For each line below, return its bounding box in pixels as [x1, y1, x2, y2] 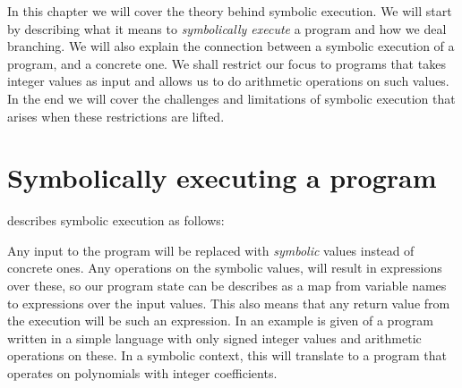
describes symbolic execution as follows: [7, 211, 225, 230]
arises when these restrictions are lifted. [7, 106, 225, 125]
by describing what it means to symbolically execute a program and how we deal [7, 19, 447, 38]
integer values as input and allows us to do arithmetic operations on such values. [7, 72, 449, 90]
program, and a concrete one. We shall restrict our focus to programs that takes [7, 54, 446, 72]
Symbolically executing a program [7, 159, 437, 196]
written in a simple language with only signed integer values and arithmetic [7, 328, 422, 347]
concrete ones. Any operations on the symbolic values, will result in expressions [7, 258, 442, 277]
